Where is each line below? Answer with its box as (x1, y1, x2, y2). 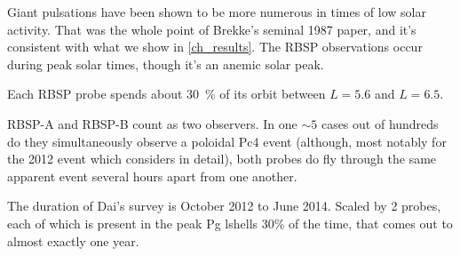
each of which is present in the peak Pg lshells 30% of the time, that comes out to (7, 213, 453, 232)
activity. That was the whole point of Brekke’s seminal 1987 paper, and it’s (7, 20, 416, 38)
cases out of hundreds (321, 114, 439, 132)
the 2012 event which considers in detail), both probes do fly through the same (7, 149, 437, 168)
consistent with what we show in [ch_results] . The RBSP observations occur (7, 37, 423, 56)
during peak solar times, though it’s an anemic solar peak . (7, 54, 324, 73)
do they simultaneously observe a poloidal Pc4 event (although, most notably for (7, 132, 447, 150)
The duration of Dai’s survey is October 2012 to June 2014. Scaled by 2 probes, (7, 196, 441, 215)
